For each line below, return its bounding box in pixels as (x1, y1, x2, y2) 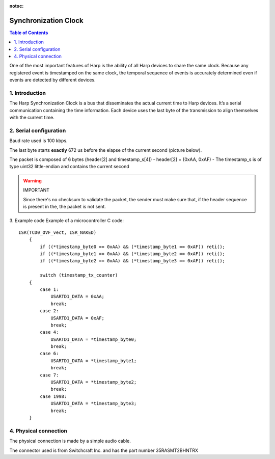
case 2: (40, 308, 59, 314)
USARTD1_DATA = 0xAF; (50, 315, 104, 321)
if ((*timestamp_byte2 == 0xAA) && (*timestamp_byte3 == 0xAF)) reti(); (40, 258, 226, 264)
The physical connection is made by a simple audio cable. (9, 438, 131, 444)
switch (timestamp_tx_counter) (40, 273, 118, 278)
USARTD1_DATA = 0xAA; (50, 293, 104, 300)
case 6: (40, 350, 59, 357)
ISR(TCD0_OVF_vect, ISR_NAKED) (18, 229, 97, 235)
